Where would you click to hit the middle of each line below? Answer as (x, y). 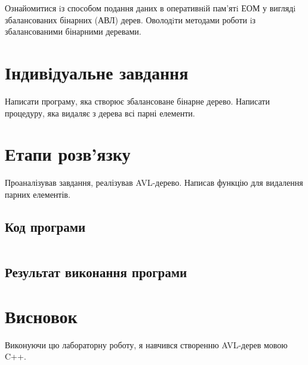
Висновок (41, 316)
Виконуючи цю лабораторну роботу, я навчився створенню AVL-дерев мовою (146, 344)
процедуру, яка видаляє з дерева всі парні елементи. (100, 113)
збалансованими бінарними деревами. (73, 31)
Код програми (45, 226)
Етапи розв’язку (68, 154)
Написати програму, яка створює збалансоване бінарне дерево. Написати (137, 101)
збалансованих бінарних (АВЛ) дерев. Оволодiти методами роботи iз (130, 19)
